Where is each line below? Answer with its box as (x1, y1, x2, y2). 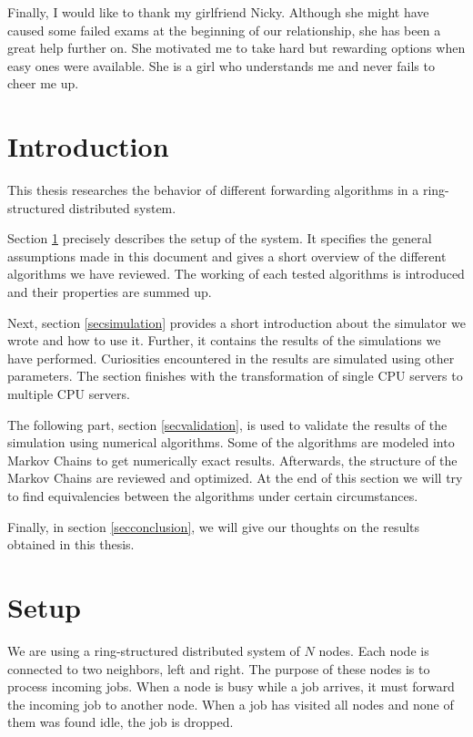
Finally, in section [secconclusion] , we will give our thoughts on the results (7, 517, 420, 536)
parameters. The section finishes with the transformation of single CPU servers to (7, 366, 463, 385)
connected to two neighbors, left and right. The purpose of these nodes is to (7, 659, 430, 678)
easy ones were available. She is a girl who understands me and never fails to (7, 56, 435, 75)
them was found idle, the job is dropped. (7, 712, 234, 732)
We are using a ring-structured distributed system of (7, 640, 300, 660)
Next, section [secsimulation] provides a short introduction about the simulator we (7, 312, 466, 332)
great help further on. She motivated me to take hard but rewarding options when (7, 38, 466, 57)
